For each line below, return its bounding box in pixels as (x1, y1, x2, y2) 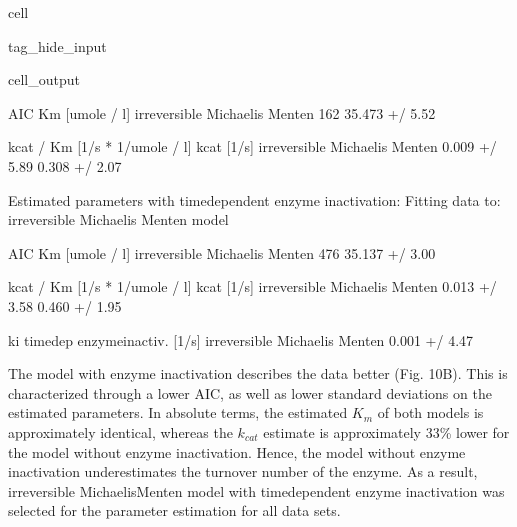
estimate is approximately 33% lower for (263, 421, 510, 442)
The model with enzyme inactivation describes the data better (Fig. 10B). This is (8, 363, 508, 384)
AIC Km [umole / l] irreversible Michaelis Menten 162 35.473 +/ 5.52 (8, 102, 436, 123)
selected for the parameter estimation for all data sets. (8, 500, 341, 521)
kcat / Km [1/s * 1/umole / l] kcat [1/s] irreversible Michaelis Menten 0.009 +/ (8, 136, 497, 157)
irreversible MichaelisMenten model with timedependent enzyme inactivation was (8, 480, 505, 501)
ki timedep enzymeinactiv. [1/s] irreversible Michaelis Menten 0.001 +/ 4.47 (8, 329, 474, 350)
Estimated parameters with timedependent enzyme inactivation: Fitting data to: (8, 189, 501, 210)
